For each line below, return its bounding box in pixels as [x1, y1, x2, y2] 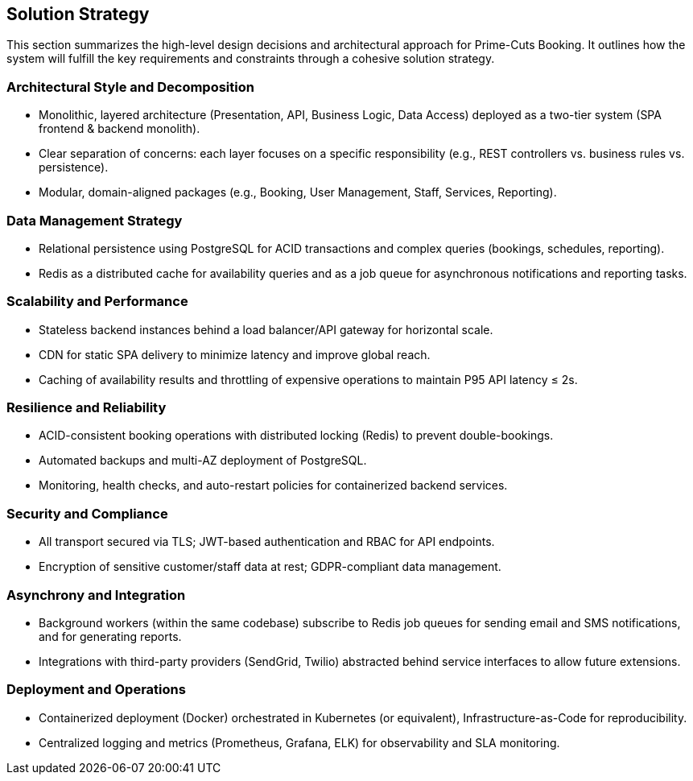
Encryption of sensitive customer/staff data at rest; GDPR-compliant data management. [39, 560, 501, 574]
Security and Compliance [6, 505, 168, 522]
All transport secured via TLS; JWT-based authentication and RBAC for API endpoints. [39, 535, 495, 549]
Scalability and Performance [6, 293, 188, 310]
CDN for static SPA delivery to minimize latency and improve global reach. [39, 347, 431, 362]
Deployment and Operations [6, 681, 186, 698]
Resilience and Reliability [6, 399, 167, 416]
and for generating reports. [39, 629, 182, 643]
